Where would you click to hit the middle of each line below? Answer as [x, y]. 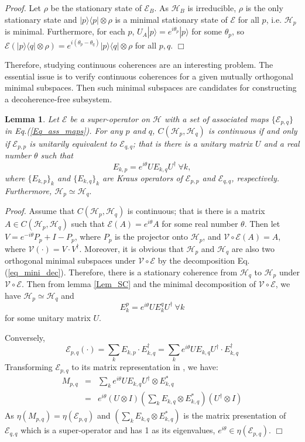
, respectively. [256, 177]
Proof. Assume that [40, 211]
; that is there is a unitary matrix [193, 143]
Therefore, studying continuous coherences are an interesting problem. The [139, 65]
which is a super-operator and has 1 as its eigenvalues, [118, 430]
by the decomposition [196, 260]
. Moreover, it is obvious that [131, 248]
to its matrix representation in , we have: [145, 367]
